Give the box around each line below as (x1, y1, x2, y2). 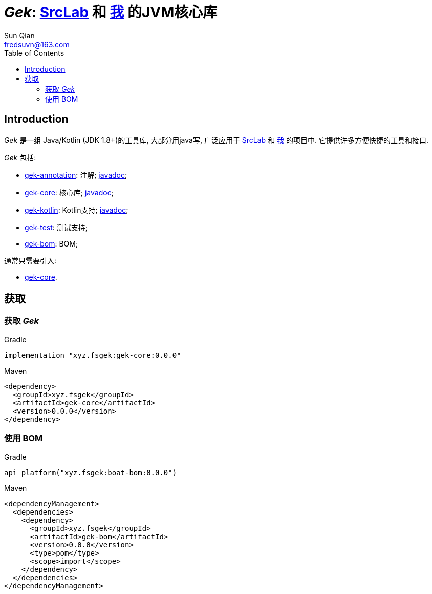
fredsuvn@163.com (4, 39, 70, 49)
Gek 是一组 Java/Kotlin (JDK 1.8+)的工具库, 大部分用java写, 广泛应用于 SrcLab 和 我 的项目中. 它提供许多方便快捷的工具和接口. (4, 135, 429, 145)
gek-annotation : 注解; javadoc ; (25, 170, 127, 179)
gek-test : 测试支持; (25, 222, 88, 232)
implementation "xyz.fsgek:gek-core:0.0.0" (4, 351, 181, 359)
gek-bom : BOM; (25, 239, 78, 248)
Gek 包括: (4, 153, 36, 162)
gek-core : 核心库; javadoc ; (25, 188, 114, 197)
